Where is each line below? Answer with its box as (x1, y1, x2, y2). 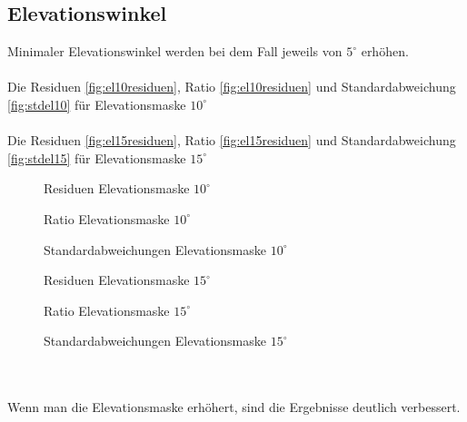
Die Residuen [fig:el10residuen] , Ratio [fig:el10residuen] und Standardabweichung (7, 77, 456, 96)
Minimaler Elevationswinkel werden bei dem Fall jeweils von (7, 42, 343, 61)
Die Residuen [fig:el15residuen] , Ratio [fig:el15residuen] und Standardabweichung (7, 131, 456, 150)
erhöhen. (361, 42, 409, 61)
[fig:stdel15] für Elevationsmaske (7, 148, 186, 167)
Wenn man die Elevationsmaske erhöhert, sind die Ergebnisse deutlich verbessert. (7, 397, 461, 417)
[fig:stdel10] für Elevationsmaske (7, 94, 186, 113)
